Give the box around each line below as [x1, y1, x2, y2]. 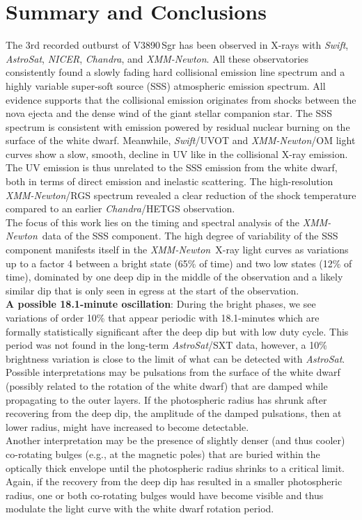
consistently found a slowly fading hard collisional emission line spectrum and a [6, 65, 345, 79]
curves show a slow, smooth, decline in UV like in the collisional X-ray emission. [6, 146, 348, 161]
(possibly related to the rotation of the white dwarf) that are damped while [6, 378, 328, 393]
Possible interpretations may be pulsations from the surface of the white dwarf [6, 365, 340, 379]
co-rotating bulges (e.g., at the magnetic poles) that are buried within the [6, 446, 320, 461]
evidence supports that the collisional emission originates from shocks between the [6, 92, 356, 107]
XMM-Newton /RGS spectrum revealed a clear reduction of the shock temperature [6, 187, 356, 202]
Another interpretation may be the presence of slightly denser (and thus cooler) [6, 433, 345, 448]
